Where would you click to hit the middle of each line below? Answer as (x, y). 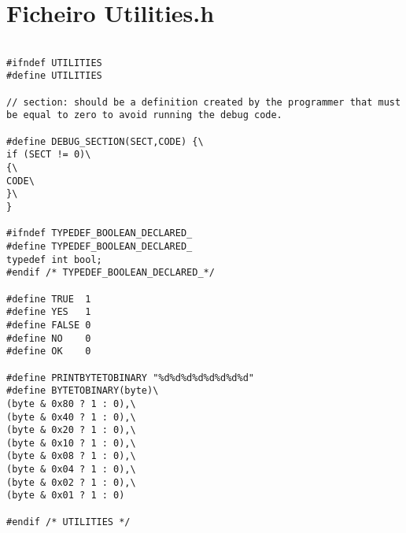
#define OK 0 (49, 352)
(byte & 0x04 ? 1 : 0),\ (71, 470)
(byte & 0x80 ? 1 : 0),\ (71, 403)
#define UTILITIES (54, 76)
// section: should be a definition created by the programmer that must (204, 102)
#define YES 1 (49, 312)
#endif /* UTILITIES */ (68, 522)
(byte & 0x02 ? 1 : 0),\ (71, 482)
